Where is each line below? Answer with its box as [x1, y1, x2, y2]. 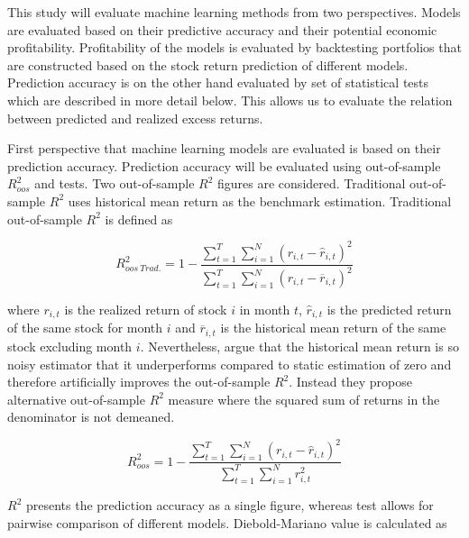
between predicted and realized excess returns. [7, 108, 263, 127]
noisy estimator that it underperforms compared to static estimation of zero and [7, 354, 452, 373]
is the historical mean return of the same [220, 318, 446, 337]
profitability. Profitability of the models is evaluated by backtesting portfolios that [7, 38, 462, 57]
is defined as [105, 209, 173, 228]
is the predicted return [326, 300, 452, 318]
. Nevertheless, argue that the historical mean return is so [140, 336, 459, 355]
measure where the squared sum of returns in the [168, 389, 440, 408]
